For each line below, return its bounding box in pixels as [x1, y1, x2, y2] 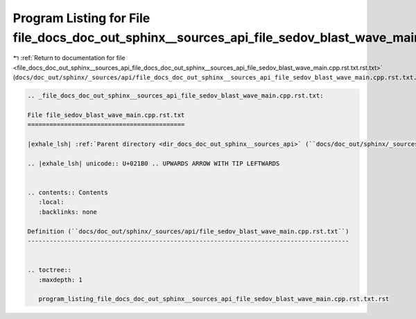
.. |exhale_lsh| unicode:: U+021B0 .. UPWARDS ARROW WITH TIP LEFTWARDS [27, 159, 280, 167]
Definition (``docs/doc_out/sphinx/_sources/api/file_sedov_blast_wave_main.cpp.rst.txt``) [27, 227, 349, 235]
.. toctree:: [27, 266, 72, 274]
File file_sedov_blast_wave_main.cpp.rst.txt [27, 111, 185, 119]
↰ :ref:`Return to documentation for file [12, 54, 125, 62]
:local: [38, 198, 64, 206]
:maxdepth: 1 [38, 275, 83, 284]
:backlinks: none [38, 208, 97, 216]
